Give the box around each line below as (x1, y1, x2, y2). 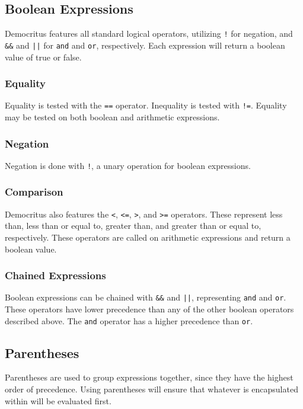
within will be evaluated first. (5, 394, 111, 407)
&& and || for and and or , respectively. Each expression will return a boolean (5, 39, 285, 51)
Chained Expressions (5, 268, 106, 283)
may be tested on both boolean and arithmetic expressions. (5, 110, 220, 123)
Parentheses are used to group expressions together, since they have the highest (5, 371, 294, 384)
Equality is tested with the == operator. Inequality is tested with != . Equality (5, 99, 287, 111)
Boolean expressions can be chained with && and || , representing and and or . (5, 291, 286, 303)
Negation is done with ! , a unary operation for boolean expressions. (5, 159, 251, 171)
